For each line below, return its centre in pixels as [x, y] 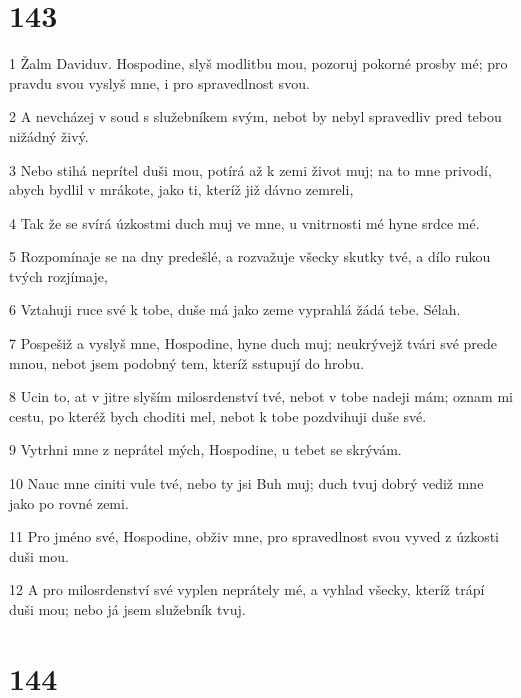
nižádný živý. [49, 135]
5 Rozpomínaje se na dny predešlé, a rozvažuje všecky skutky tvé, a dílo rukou [250, 256]
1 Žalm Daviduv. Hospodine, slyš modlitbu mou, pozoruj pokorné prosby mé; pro [258, 63]
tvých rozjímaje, [58, 275]
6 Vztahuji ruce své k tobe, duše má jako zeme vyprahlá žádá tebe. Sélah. [235, 309]
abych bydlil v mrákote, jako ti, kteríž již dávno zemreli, [181, 189]
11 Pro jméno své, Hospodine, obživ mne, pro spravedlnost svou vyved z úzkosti [254, 536]
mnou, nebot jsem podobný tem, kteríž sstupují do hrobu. [187, 362]
